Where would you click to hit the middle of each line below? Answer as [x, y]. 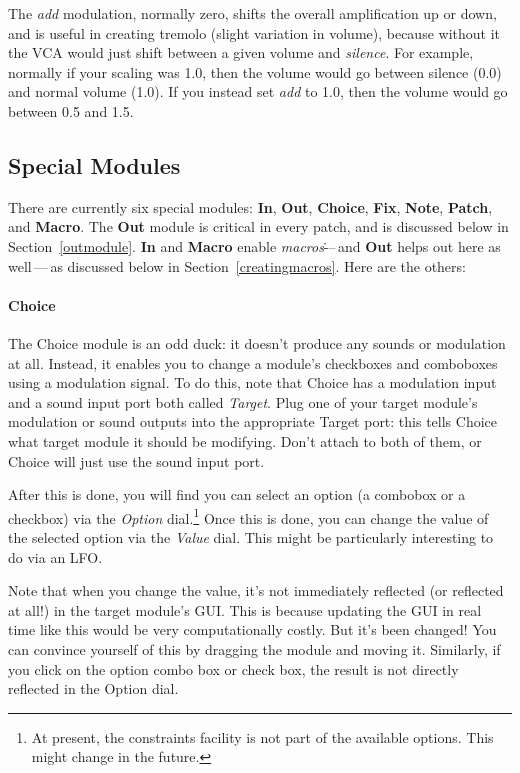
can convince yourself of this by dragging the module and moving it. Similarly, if [254, 648]
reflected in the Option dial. [93, 688]
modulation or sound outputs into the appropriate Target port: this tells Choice [253, 421]
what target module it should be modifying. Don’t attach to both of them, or [245, 440]
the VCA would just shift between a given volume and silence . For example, [241, 52]
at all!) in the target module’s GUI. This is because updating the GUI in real [245, 609]
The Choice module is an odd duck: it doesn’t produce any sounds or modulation [257, 342]
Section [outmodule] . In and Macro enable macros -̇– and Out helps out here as [254, 245]
